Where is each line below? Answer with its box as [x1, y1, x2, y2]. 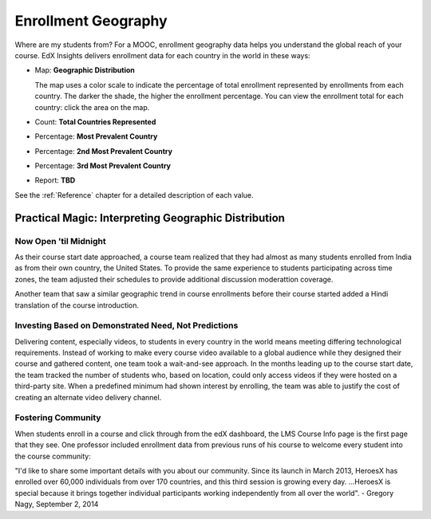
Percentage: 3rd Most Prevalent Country [34, 161, 172, 171]
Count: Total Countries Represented [34, 116, 156, 127]
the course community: [14, 451, 92, 461]
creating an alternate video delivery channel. [14, 392, 162, 402]
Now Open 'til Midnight [14, 235, 107, 246]
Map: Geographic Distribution [34, 65, 136, 75]
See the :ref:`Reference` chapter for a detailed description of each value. [14, 190, 255, 199]
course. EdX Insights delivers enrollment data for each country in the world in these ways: [14, 50, 310, 60]
